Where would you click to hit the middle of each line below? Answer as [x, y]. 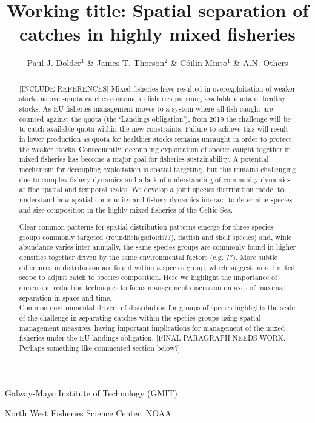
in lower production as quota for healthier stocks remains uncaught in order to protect [155, 138]
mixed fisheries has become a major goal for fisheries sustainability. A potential [144, 159]
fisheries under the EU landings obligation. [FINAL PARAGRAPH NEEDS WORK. [152, 338]
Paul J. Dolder [54, 63]
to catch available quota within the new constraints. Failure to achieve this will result [154, 129]
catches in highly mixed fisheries [157, 34]
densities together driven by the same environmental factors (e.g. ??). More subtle [148, 257]
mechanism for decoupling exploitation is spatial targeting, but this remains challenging [157, 169]
